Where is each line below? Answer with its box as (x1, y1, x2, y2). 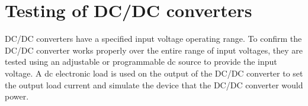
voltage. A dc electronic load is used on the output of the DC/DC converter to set (5, 67, 303, 79)
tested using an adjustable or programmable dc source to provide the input (5, 55, 277, 68)
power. (5, 90, 29, 102)
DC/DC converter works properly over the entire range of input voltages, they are (5, 44, 303, 56)
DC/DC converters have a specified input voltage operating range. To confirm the (5, 32, 302, 45)
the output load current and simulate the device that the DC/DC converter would (5, 78, 303, 91)
